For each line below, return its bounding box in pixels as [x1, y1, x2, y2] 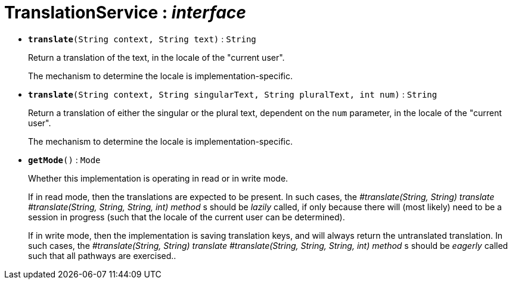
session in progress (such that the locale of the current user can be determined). [28, 211, 345, 222]
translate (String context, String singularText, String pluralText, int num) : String [28, 89, 437, 99]
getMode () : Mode [28, 154, 101, 165]
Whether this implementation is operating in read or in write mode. [28, 173, 288, 183]
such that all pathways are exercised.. [28, 250, 176, 261]
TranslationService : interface [4, 2, 246, 23]
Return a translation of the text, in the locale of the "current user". [28, 52, 285, 63]
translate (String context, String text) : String [28, 33, 256, 44]
